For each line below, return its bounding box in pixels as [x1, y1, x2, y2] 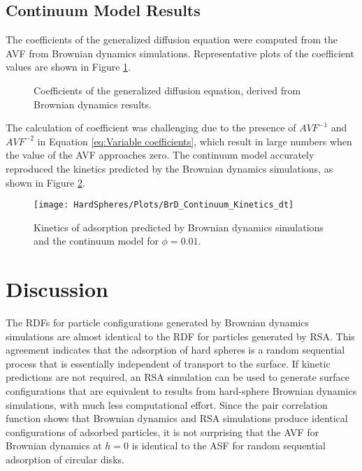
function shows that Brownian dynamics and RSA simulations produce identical [6, 411, 348, 426]
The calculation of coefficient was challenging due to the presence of [6, 120, 296, 135]
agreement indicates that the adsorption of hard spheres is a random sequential [6, 342, 345, 357]
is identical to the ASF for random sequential [131, 438, 326, 453]
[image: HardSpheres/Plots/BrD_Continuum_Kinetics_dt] [34, 200, 294, 210]
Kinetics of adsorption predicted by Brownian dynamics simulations [34, 219, 324, 234]
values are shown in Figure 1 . [6, 59, 131, 74]
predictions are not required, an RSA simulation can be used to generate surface [6, 370, 349, 384]
